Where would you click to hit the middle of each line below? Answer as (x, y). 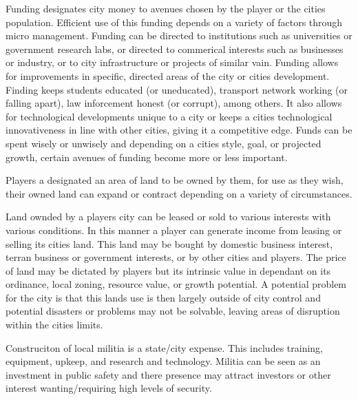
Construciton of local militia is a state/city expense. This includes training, (164, 347)
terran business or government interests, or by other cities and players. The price (176, 257)
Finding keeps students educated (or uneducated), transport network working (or (177, 89)
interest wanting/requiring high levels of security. (109, 388)
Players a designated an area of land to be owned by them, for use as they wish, (175, 180)
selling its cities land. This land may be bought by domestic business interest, (169, 243)
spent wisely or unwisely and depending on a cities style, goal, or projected (164, 143)
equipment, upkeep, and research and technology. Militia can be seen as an (163, 361)
